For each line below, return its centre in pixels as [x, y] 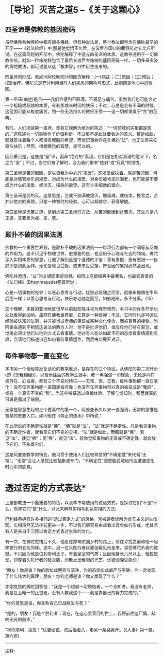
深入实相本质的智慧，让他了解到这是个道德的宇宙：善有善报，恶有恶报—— [79, 259]
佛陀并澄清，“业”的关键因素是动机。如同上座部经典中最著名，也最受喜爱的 [79, 276]
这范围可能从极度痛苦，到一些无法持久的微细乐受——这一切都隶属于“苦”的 [79, 111]
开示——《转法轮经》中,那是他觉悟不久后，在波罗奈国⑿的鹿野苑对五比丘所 [80, 48]
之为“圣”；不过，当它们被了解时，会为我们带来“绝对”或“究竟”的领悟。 [74, 163]
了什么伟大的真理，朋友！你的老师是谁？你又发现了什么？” [64, 576]
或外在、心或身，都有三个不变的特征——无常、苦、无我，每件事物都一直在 [79, 381]
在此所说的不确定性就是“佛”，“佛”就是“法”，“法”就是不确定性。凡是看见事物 [81, 426]
